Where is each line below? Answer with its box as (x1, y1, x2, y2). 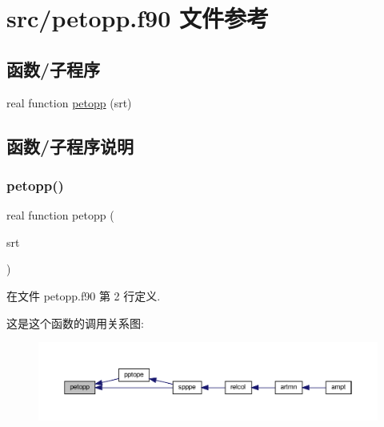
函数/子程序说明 (6, 133, 134, 158)
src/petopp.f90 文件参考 (6, 2, 270, 34)
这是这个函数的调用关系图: (6, 314, 144, 331)
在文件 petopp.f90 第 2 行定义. (6, 287, 161, 304)
